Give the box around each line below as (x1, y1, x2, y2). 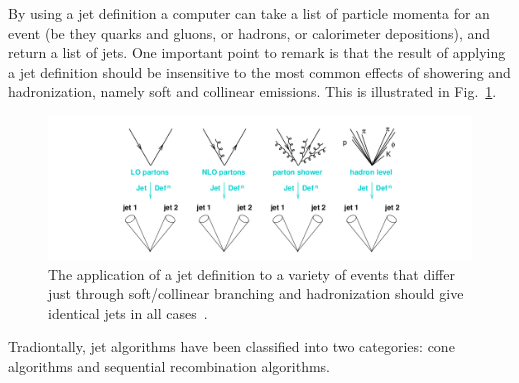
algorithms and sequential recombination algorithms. (8, 356, 330, 377)
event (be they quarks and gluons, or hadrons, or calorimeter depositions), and (8, 22, 491, 43)
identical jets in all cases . (48, 302, 208, 323)
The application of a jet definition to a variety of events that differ (48, 263, 455, 284)
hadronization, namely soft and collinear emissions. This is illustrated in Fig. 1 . (8, 81, 497, 102)
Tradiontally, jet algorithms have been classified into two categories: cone (8, 336, 455, 357)
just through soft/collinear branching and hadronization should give (48, 283, 464, 304)
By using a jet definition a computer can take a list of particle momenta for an (8, 3, 490, 23)
